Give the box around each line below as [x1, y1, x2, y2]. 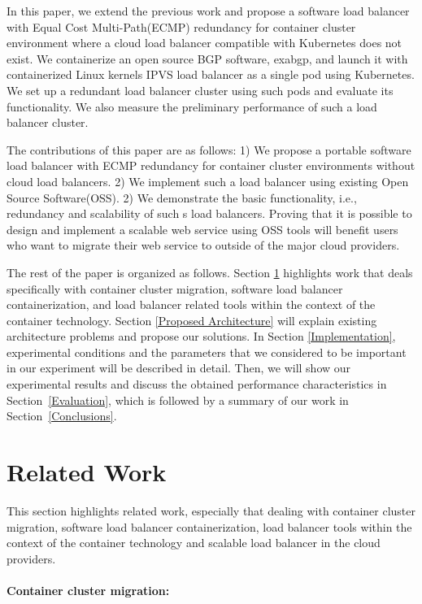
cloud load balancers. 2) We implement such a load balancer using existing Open [7, 172, 409, 189]
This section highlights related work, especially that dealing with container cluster [7, 502, 415, 519]
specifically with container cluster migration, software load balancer [7, 280, 343, 297]
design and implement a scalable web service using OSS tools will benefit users [7, 220, 398, 237]
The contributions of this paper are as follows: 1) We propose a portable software [7, 141, 411, 158]
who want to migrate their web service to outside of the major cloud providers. [7, 237, 400, 254]
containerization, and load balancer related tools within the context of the [7, 296, 376, 313]
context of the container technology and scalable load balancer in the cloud [7, 534, 381, 551]
